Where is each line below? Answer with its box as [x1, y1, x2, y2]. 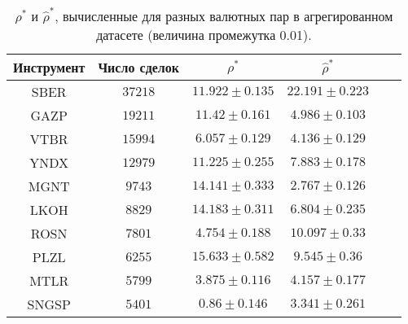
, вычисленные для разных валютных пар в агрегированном [55, 7, 393, 25]
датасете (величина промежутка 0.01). [96, 25, 312, 44]
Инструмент [13, 58, 86, 77]
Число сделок [98, 58, 180, 77]
